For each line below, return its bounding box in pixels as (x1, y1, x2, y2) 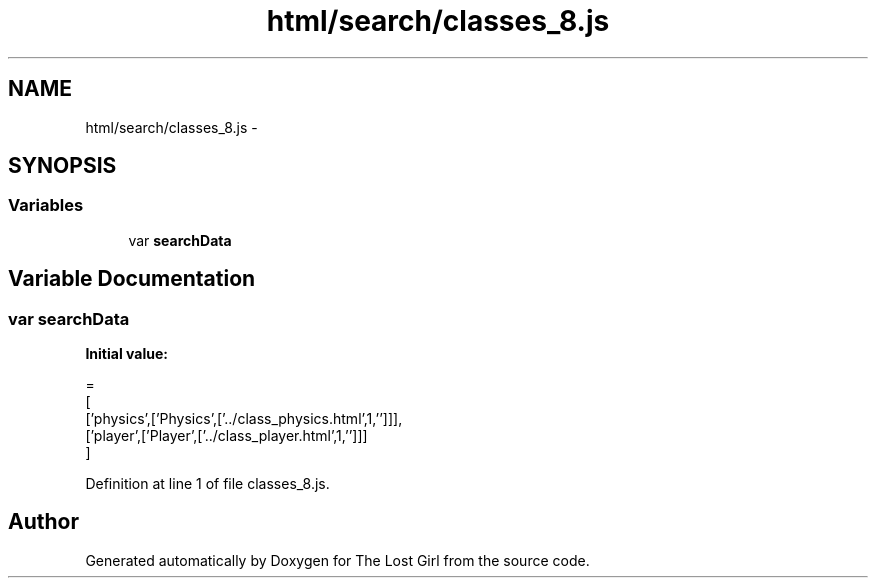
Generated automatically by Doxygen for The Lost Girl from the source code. (85, 551, 590, 569)
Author (8, 509, 79, 535)
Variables (8, 195, 84, 216)
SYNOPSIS (8, 153, 117, 179)
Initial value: (85, 345, 168, 363)
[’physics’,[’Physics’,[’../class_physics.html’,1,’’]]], (85, 410, 403, 428)
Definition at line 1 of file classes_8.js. (85, 475, 330, 493)
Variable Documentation (8, 266, 256, 292)
